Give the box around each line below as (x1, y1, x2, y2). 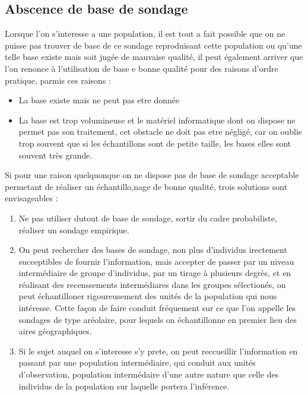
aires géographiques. (18, 325, 92, 337)
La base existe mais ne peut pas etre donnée (18, 94, 180, 106)
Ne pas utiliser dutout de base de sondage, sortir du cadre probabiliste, (18, 211, 277, 224)
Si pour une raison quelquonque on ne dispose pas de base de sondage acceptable (5, 169, 299, 181)
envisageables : (5, 192, 58, 204)
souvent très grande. (18, 148, 93, 161)
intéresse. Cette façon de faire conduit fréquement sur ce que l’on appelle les (18, 302, 296, 314)
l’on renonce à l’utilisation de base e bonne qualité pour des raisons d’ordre (5, 62, 278, 74)
